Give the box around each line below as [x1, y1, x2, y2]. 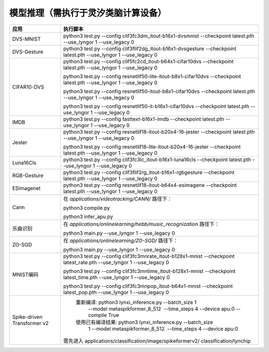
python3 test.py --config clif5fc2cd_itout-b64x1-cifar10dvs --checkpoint [63, 58, 234, 65]
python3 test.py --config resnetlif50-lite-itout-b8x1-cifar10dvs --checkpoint [63, 73, 241, 80]
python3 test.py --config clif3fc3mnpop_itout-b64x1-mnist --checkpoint [63, 282, 233, 289]
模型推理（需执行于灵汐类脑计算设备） [9, 7, 167, 18]
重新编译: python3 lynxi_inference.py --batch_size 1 [75, 299, 197, 306]
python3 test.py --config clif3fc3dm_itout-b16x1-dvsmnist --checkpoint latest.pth [63, 32, 255, 39]
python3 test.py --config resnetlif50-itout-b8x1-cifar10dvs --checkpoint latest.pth [63, 88, 255, 95]
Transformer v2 [12, 320, 49, 327]
